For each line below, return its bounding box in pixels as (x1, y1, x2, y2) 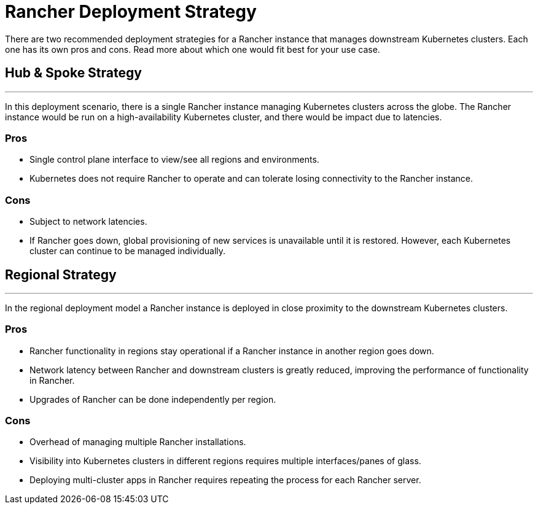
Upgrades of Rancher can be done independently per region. (29, 394, 276, 405)
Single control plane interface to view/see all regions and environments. (29, 154, 319, 165)
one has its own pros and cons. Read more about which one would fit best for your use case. (5, 44, 380, 55)
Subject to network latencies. (29, 216, 147, 227)
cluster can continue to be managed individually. (29, 246, 226, 257)
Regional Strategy (5, 266, 117, 282)
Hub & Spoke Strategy (5, 65, 142, 81)
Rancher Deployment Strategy (5, 1, 257, 22)
